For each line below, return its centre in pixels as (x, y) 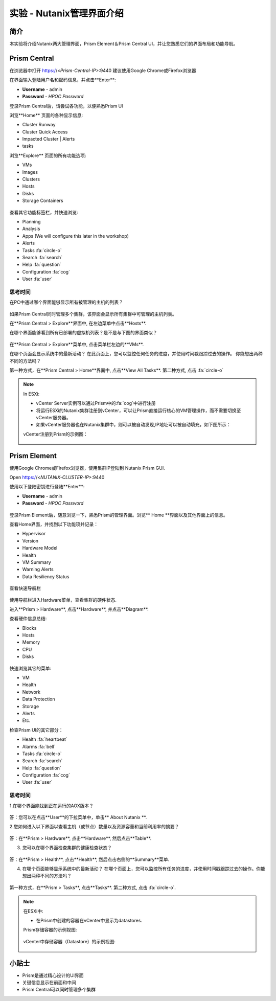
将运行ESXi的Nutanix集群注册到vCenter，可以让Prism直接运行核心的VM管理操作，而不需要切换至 (139, 410)
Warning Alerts (38, 570)
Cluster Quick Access (45, 132)
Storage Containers (43, 201)
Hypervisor (34, 534)
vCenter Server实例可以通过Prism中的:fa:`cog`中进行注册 (96, 403)
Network (31, 692)
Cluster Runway (39, 125)
